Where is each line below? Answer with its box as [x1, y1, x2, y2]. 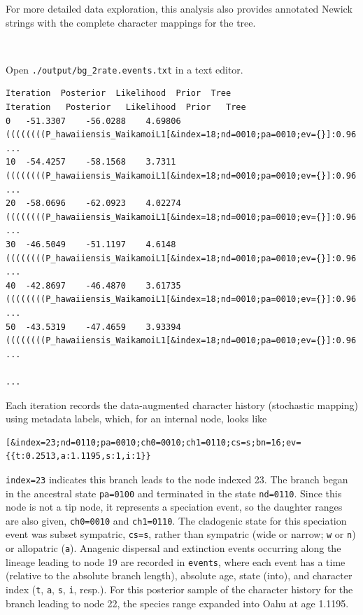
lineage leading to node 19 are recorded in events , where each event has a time [6, 554, 346, 569]
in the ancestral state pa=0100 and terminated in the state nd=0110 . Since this [6, 485, 342, 500]
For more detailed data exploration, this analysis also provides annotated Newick [6, 1, 353, 15]
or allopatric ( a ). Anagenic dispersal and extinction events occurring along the [6, 541, 341, 555]
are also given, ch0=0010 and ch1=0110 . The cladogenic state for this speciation [6, 513, 347, 527]
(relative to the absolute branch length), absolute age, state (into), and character [6, 568, 353, 583]
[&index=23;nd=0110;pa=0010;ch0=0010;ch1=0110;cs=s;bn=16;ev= [6, 437, 301, 448]
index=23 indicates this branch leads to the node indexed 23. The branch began [6, 471, 348, 486]
